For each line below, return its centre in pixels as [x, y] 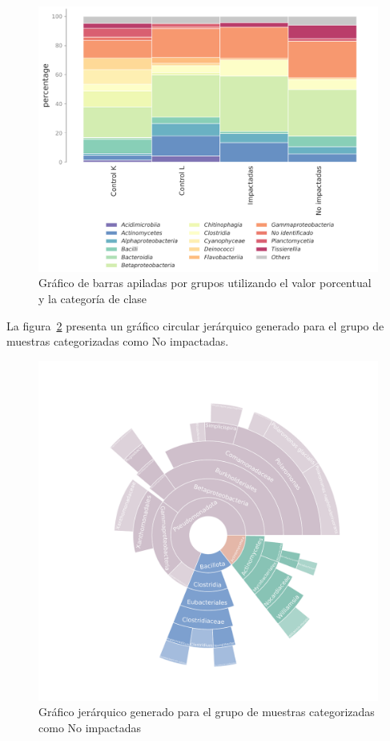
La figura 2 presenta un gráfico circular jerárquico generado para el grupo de [195, 325]
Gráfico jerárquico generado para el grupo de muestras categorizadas [207, 712]
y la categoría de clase [93, 299]
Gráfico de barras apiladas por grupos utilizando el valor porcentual [205, 283]
